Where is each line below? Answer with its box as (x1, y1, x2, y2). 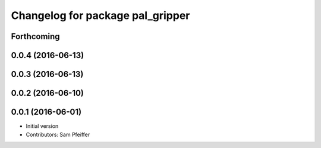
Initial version (26, 123, 59, 130)
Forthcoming (11, 31, 60, 41)
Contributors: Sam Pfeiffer (26, 131, 90, 138)
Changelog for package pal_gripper (11, 9, 190, 22)
